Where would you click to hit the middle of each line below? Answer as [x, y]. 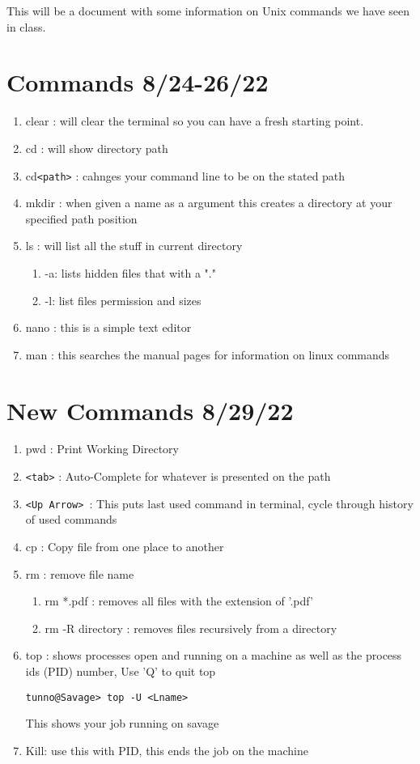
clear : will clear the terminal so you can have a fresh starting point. [195, 121]
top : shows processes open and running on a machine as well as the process [214, 655]
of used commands [71, 519]
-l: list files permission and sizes [123, 300]
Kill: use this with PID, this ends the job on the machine [167, 750]
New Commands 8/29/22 [150, 410]
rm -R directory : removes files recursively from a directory [191, 628]
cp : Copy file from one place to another [125, 546]
